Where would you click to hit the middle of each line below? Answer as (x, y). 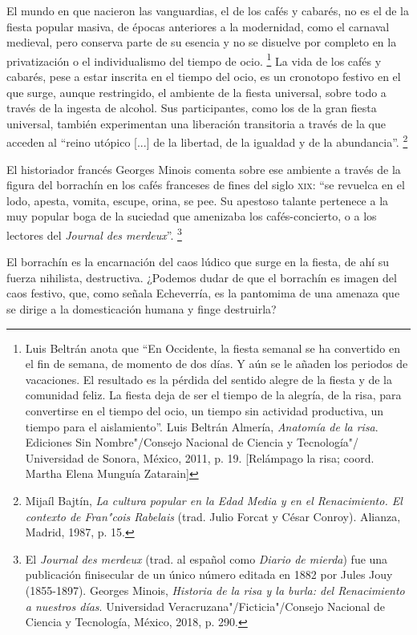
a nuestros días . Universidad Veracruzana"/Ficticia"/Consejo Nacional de (205, 606)
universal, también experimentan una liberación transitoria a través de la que (196, 123)
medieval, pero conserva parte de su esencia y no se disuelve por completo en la (202, 42)
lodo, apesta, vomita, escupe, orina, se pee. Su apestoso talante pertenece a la (198, 200)
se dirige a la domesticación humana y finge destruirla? (142, 309)
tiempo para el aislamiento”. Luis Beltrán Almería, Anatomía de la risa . (202, 426)
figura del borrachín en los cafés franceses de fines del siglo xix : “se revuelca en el (206, 185)
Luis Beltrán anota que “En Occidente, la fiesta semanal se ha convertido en (213, 348)
